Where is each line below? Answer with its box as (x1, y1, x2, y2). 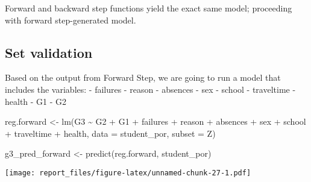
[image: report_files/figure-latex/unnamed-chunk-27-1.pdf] (5, 168, 251, 177)
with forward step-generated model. (5, 13, 136, 26)
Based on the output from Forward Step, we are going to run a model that (5, 71, 281, 84)
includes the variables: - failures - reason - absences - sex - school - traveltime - (5, 83, 296, 95)
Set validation (5, 43, 93, 61)
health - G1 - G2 (5, 95, 67, 107)
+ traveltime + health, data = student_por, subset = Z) (5, 127, 216, 139)
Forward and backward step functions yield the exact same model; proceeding (5, 2, 292, 14)
